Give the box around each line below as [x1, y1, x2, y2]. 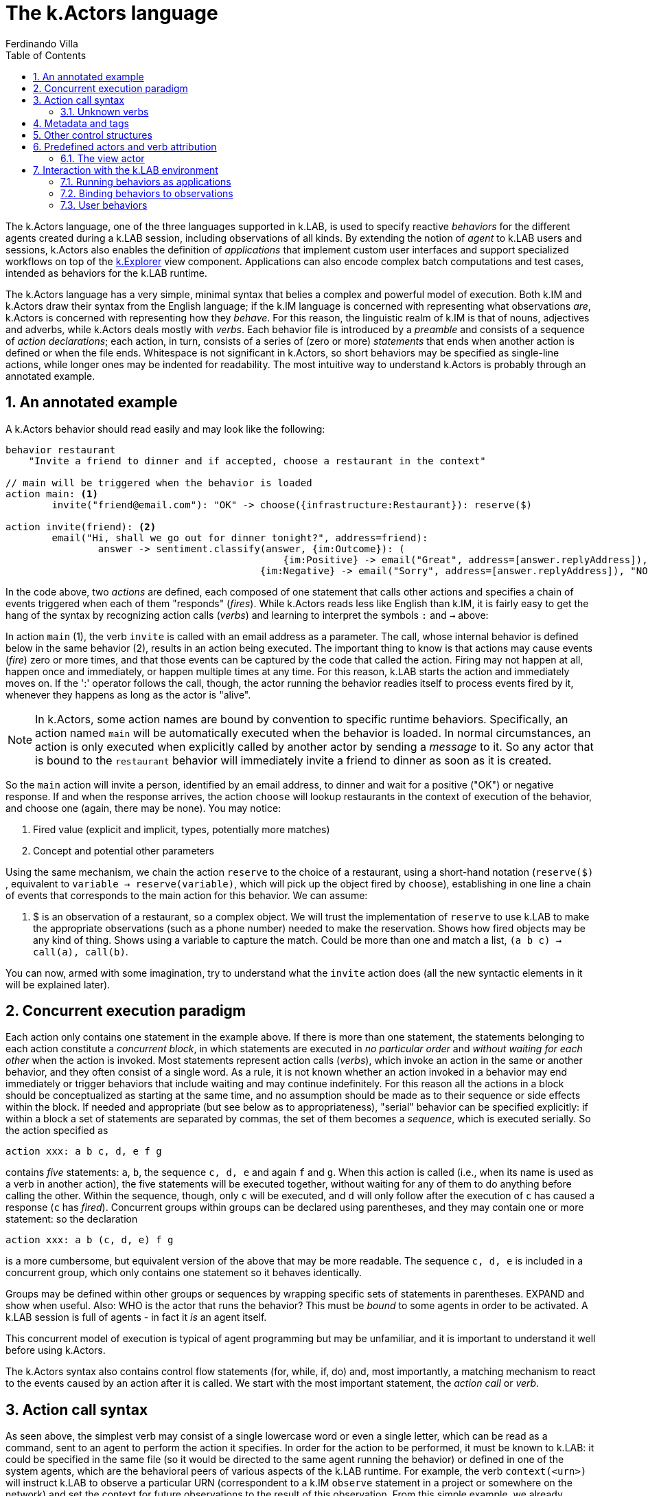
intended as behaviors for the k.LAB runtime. [5, 267, 207, 279]
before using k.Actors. [5, 1344, 106, 1357]
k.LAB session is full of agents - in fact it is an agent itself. [5, 1311, 267, 1324]
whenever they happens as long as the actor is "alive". [5, 688, 251, 701]
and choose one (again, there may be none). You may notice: [5, 802, 281, 814]
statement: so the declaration [5, 1213, 138, 1225]
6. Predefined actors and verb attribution [33, 140, 217, 152]
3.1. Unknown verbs [60, 105, 149, 117]
